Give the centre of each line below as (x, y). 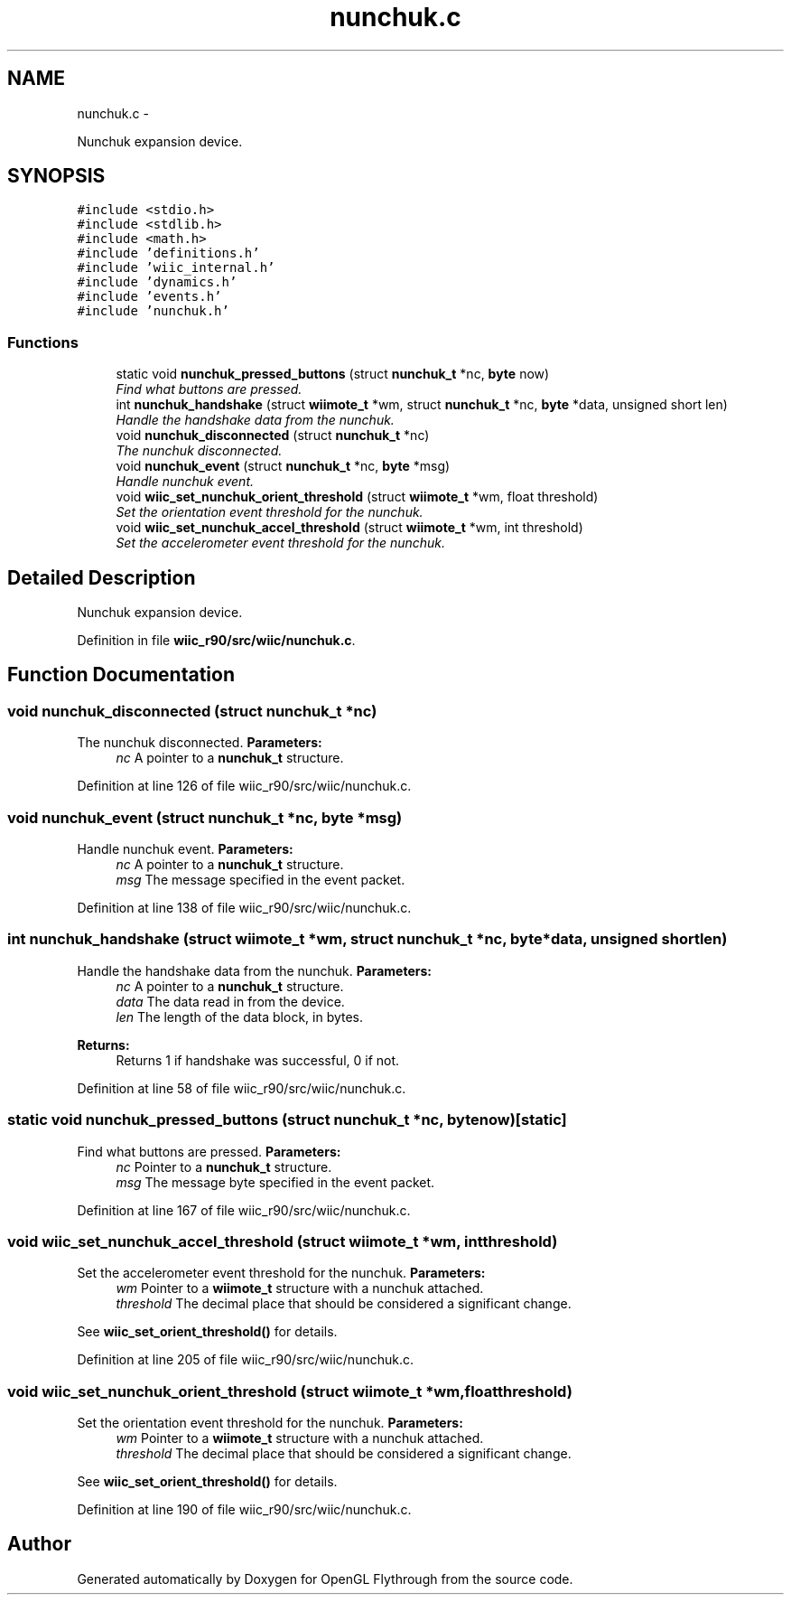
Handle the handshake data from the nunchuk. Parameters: (254, 970)
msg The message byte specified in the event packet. (275, 1182)
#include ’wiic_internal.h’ (176, 268)
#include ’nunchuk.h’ (153, 311)
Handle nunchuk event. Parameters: (185, 849)
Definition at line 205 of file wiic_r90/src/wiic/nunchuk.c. (245, 1360)
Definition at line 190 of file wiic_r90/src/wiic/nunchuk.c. (244, 1509)
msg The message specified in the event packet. (261, 880)
